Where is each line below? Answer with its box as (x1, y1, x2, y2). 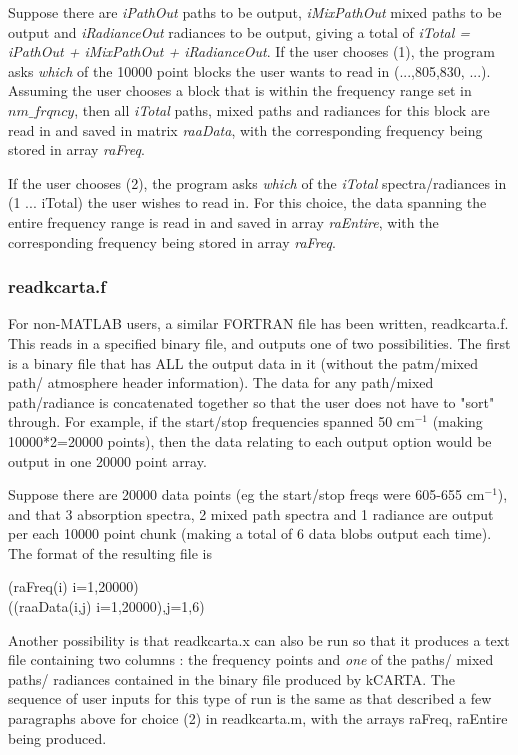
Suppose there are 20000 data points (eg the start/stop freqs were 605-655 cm (8, 484, 485, 505)
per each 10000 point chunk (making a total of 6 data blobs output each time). (8, 523, 492, 544)
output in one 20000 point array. (8, 450, 207, 471)
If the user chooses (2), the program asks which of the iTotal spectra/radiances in (8, 172, 507, 193)
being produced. (8, 727, 107, 748)
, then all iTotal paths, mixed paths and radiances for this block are (74, 99, 490, 120)
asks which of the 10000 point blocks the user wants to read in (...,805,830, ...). (8, 60, 491, 81)
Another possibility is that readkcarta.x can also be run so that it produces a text (8, 629, 510, 650)
